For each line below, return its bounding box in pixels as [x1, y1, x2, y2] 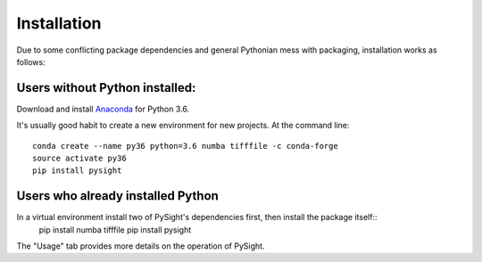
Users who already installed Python [16, 188, 219, 204]
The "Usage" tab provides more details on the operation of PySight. [16, 241, 265, 251]
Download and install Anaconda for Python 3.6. [16, 103, 190, 114]
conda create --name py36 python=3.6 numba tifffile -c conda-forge [32, 141, 338, 151]
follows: [16, 56, 46, 67]
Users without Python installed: [16, 80, 196, 95]
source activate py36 [32, 153, 127, 164]
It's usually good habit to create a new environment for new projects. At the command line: [16, 120, 350, 131]
